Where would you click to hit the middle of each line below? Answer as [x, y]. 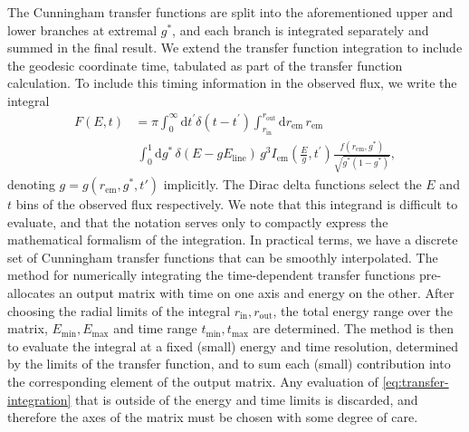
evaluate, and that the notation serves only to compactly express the [198, 221]
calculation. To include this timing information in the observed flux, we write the [232, 83]
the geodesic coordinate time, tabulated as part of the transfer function [205, 65]
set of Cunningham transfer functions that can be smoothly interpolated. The [223, 257]
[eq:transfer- [416, 382]
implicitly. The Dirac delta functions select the [292, 184]
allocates [31, 293]
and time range [155, 328]
